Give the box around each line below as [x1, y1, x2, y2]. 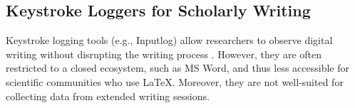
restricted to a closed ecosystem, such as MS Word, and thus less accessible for [6, 60, 349, 75]
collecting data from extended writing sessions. [6, 88, 210, 103]
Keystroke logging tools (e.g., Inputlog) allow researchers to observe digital [6, 33, 333, 48]
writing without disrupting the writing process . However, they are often [6, 46, 322, 61]
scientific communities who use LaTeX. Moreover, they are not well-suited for [6, 74, 344, 89]
